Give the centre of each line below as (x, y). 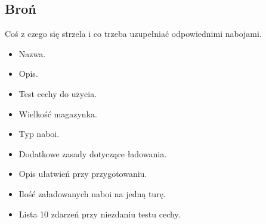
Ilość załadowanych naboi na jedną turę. (92, 193)
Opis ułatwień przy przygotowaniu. (83, 174)
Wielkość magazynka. (58, 113)
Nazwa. (32, 53)
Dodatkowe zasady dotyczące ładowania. (93, 153)
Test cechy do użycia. (58, 93)
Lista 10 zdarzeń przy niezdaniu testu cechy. (100, 214)
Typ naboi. (39, 134)
